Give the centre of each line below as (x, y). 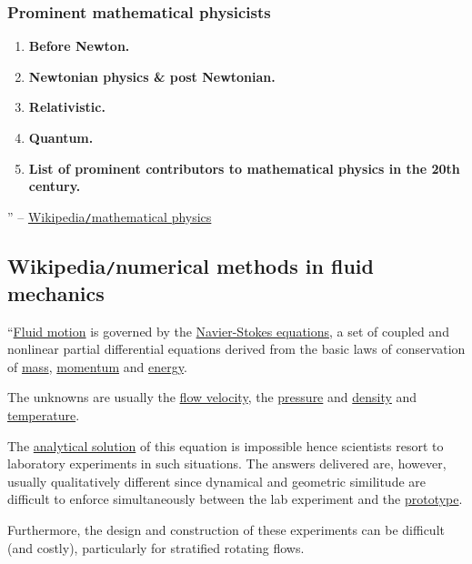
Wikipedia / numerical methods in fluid (191, 265)
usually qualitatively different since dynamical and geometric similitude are (217, 481)
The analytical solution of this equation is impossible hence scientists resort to (226, 445)
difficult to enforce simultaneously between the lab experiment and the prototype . (235, 499)
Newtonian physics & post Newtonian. (152, 76)
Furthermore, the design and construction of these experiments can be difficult (226, 529)
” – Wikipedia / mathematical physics (110, 216)
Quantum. (61, 137)
